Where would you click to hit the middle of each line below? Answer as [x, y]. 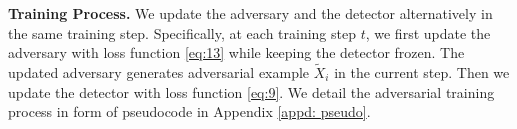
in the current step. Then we [422, 72]
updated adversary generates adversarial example [159, 72]
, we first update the [428, 32]
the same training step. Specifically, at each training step [182, 32]
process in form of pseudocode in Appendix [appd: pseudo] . [189, 111]
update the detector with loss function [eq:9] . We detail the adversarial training [251, 91]
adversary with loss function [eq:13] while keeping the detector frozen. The [236, 52]
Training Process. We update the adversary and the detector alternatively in [250, 13]
